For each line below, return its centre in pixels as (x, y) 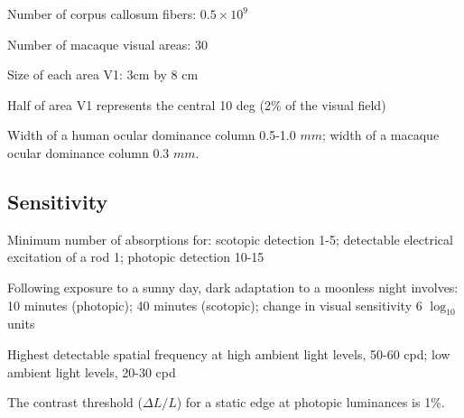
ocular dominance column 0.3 (88, 152)
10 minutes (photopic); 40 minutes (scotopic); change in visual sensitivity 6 (215, 305)
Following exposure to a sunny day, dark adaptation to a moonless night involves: (233, 287)
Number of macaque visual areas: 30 (107, 44)
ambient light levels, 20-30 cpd (92, 372)
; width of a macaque (381, 135)
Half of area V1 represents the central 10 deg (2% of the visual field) (197, 104)
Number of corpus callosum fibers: (102, 14)
